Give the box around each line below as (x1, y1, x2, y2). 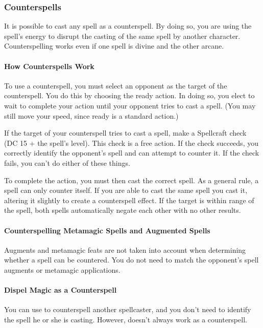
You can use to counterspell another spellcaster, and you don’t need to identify (4, 304, 251, 315)
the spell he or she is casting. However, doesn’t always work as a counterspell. (4, 314, 247, 324)
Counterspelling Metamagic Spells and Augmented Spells (4, 225, 210, 235)
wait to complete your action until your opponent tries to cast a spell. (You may (4, 100, 256, 111)
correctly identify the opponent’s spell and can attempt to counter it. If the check (4, 147, 259, 158)
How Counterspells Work (4, 60, 94, 71)
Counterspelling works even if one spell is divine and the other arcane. (4, 40, 224, 51)
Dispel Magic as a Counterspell (4, 285, 117, 295)
